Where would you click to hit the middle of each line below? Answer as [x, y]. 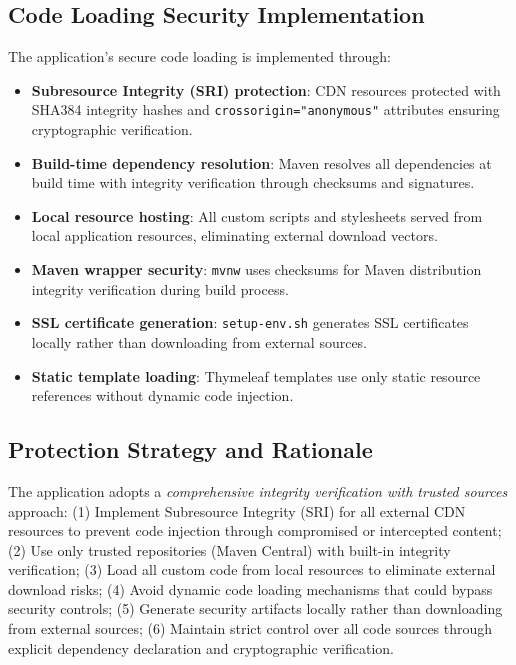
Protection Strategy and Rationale [190, 449]
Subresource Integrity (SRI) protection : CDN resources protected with [266, 89]
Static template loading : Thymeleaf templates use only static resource [256, 375]
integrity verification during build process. [160, 288]
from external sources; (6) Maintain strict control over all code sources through [250, 628]
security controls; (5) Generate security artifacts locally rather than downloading [255, 608]
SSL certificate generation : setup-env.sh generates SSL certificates [250, 322]
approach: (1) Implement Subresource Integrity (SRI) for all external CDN [237, 510]
